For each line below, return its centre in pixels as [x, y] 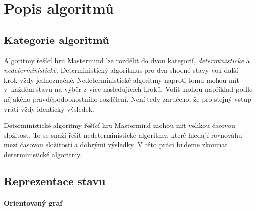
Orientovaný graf [33, 202]
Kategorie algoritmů [56, 39]
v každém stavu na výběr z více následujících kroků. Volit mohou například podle [128, 89]
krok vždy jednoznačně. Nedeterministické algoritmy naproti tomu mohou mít [122, 79]
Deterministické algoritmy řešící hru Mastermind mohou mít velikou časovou [120, 125]
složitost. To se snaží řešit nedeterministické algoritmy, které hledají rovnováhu [123, 135]
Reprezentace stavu [55, 181]
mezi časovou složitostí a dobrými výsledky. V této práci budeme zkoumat [116, 145]
